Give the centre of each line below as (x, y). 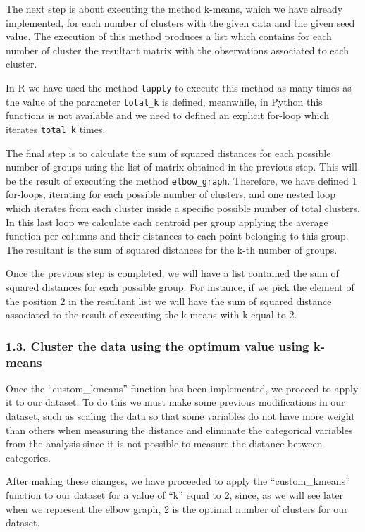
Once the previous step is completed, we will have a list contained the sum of (172, 273)
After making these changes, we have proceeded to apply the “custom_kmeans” (178, 481)
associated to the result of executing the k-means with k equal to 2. (151, 315)
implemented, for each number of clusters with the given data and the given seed (180, 22)
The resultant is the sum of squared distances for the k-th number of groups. (172, 249)
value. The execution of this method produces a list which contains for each (169, 36)
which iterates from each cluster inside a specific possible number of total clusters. (183, 208)
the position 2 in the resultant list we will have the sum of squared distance (169, 301)
